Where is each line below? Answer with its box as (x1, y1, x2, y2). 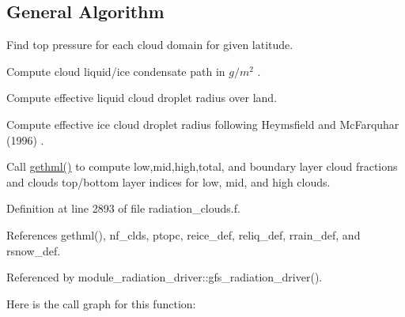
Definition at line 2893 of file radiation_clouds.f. (6, 200, 240, 217)
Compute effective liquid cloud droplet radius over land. (6, 89, 278, 106)
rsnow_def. (6, 242, 61, 259)
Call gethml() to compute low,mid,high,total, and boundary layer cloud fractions (6, 158, 398, 175)
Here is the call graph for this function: (6, 295, 196, 311)
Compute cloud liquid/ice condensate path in (6, 62, 225, 79)
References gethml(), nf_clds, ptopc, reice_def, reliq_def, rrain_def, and (6, 226, 361, 243)
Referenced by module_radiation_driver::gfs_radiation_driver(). (6, 269, 323, 285)
